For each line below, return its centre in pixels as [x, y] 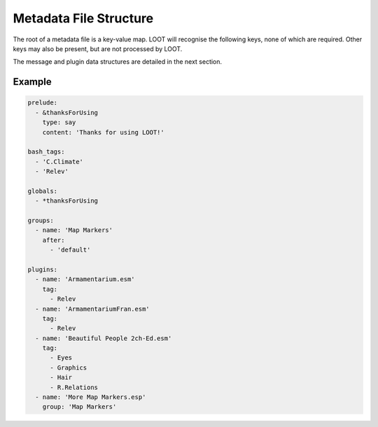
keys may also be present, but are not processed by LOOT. [98, 48]
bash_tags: [46, 152]
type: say [59, 122]
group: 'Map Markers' [79, 407]
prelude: [43, 103]
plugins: [43, 269]
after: [54, 240]
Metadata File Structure [83, 18]
